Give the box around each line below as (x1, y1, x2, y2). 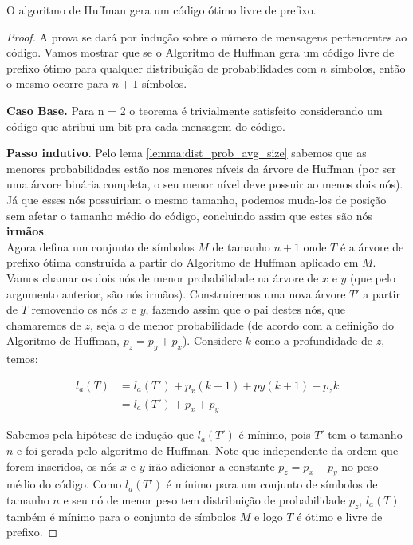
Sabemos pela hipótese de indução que (6, 426, 195, 443)
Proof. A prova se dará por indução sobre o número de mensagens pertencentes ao (6, 28, 407, 45)
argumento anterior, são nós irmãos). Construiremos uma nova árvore (6, 285, 346, 302)
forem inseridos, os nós (6, 457, 117, 474)
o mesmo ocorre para (6, 75, 109, 92)
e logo (254, 507, 283, 524)
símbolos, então (330, 59, 406, 76)
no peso (341, 457, 379, 474)
